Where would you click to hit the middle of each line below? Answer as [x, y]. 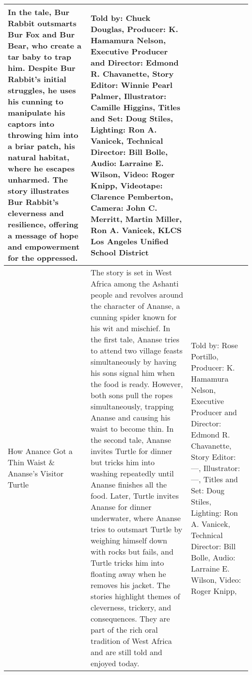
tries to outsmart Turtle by [136, 529]
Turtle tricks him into [127, 563]
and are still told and [126, 652]
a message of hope [43, 235]
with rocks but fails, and [132, 551]
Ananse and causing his [130, 417]
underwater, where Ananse [135, 518]
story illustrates [39, 191]
